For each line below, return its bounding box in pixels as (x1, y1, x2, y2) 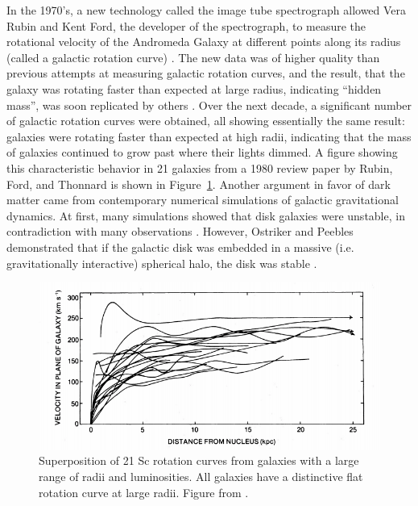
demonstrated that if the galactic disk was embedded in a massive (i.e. (6, 238, 354, 255)
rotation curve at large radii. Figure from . (39, 483, 249, 500)
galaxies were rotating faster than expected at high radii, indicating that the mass (6, 128, 412, 144)
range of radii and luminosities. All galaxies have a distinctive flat (39, 467, 363, 484)
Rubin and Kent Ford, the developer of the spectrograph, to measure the (6, 17, 366, 34)
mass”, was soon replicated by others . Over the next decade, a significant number (6, 96, 412, 113)
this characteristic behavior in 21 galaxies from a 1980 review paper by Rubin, (6, 159, 393, 176)
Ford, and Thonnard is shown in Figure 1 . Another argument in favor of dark (6, 175, 391, 192)
